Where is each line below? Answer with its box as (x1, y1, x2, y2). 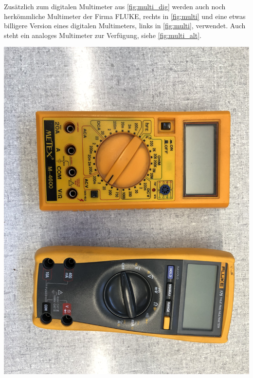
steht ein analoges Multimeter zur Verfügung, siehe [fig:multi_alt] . (4, 30, 202, 40)
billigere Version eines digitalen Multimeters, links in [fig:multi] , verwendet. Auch (4, 20, 246, 31)
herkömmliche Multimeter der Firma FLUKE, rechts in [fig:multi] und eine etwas (4, 11, 246, 21)
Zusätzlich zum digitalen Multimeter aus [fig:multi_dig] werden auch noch (4, 1, 226, 11)
